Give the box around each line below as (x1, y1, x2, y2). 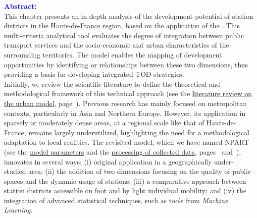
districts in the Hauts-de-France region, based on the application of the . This (4, 20, 240, 31)
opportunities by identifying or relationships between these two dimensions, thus (4, 59, 248, 69)
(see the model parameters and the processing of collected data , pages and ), (4, 146, 241, 157)
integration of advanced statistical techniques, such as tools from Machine (4, 195, 228, 205)
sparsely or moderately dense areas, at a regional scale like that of (4, 117, 205, 128)
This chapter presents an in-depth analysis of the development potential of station (4, 10, 253, 21)
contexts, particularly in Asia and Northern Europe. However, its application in (4, 108, 246, 118)
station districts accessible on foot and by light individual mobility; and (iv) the (4, 185, 247, 196)
